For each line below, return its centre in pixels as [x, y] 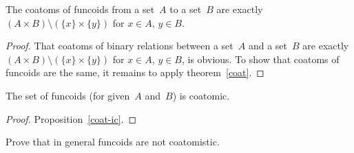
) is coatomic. [201, 95]
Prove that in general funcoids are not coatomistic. [113, 142]
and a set [268, 46]
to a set [186, 9]
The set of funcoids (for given [68, 95]
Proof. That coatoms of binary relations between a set [119, 46]
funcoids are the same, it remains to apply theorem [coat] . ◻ [135, 72]
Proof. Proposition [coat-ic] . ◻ [71, 118]
